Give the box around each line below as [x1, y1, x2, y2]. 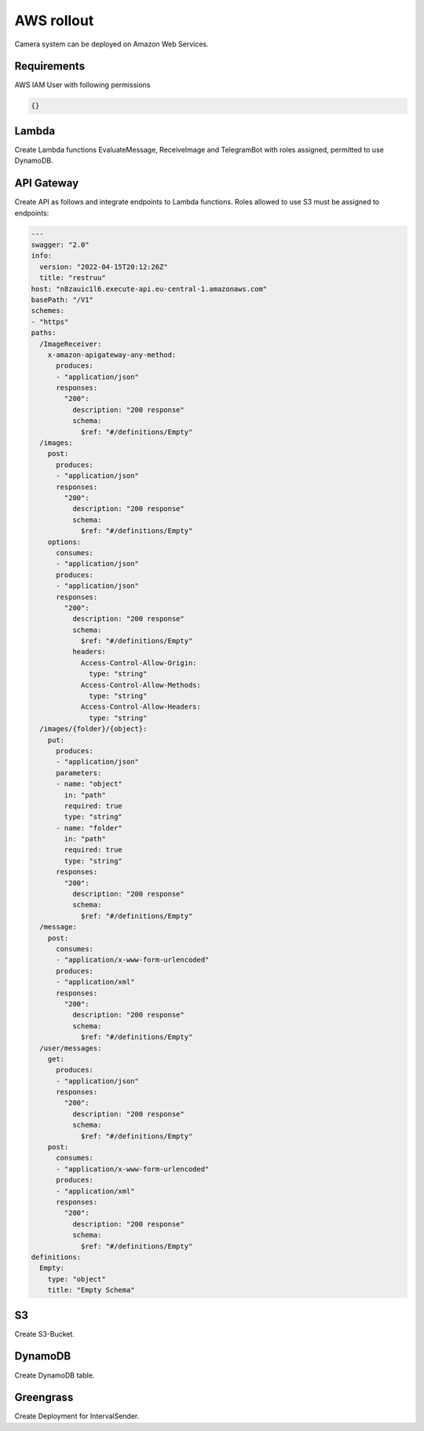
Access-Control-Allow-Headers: [80, 702, 202, 712]
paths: [31, 329, 57, 337]
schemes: [31, 307, 65, 315]
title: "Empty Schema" [47, 1286, 135, 1295]
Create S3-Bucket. [14, 1329, 75, 1338]
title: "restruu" [39, 274, 106, 282]
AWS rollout [14, 12, 94, 29]
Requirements [14, 60, 86, 73]
